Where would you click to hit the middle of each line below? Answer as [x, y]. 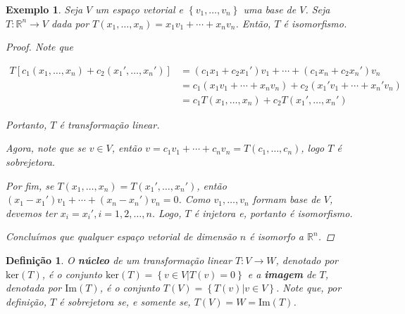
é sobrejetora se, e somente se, [125, 301]
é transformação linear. [110, 124]
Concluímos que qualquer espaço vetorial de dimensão [121, 236]
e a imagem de [282, 274]
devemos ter [31, 212]
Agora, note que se [46, 148]
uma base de [270, 9]
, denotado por [307, 260]
